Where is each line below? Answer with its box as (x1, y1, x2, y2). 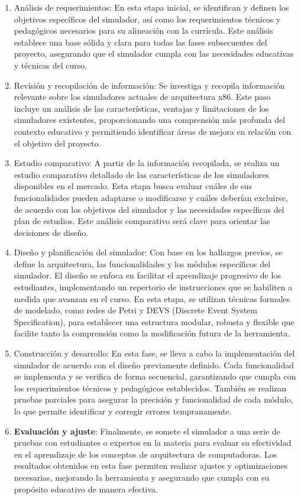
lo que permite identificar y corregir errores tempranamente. (14, 405, 232, 417)
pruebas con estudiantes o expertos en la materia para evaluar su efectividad (14, 436, 292, 449)
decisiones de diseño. (14, 226, 89, 238)
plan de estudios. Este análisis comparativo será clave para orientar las (14, 215, 270, 227)
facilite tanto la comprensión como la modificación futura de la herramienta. (14, 327, 290, 339)
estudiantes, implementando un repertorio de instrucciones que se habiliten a (14, 281, 293, 293)
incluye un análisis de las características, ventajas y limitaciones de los (14, 102, 269, 114)
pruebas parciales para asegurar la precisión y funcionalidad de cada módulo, (14, 393, 293, 406)
